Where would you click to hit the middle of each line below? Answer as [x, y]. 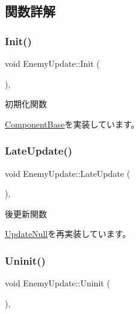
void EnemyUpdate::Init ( [52, 63]
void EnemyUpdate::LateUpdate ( [68, 173]
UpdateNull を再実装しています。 [68, 234]
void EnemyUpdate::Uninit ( [57, 283]
